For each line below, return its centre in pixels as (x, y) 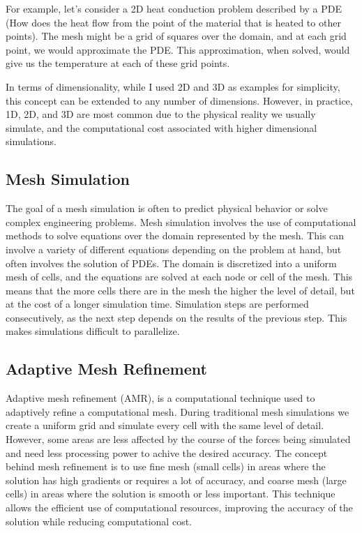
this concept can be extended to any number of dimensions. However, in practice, (179, 100)
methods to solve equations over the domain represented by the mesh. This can (175, 235)
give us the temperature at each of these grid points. (118, 63)
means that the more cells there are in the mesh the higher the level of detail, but (180, 290)
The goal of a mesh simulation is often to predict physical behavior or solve (167, 208)
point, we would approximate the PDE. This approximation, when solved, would (178, 49)
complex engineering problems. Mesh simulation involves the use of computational (181, 222)
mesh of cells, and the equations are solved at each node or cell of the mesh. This (179, 277)
